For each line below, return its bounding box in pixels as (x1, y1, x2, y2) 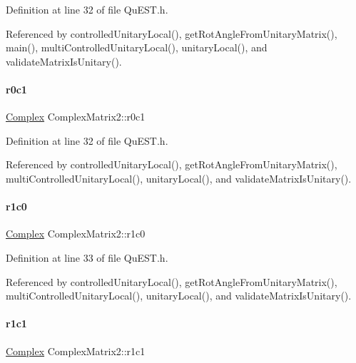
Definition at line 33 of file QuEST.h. (6, 250, 168, 265)
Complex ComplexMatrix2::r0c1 (6, 109, 146, 124)
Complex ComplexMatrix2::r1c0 (6, 226, 146, 241)
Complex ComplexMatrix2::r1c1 (6, 343, 146, 358)
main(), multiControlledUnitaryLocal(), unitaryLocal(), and (6, 40, 268, 55)
